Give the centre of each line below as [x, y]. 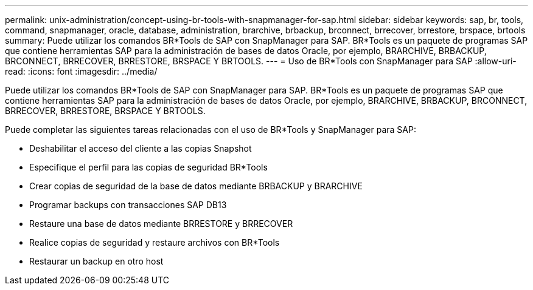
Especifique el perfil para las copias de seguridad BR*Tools [148, 167]
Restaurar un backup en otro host [96, 261]
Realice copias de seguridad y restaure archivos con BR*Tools [155, 242]
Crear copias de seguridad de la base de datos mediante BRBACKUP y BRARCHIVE [196, 186]
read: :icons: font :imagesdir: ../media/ [81, 71]
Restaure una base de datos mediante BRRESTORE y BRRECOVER [161, 224]
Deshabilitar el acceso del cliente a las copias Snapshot [141, 148]
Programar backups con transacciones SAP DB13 [128, 205]
